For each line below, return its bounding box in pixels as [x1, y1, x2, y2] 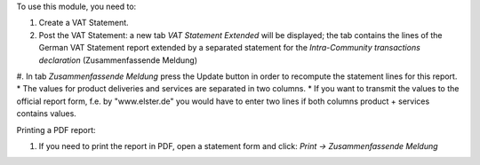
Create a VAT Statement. [38, 18, 129, 28]
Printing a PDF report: [16, 124, 97, 135]
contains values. [16, 108, 77, 119]
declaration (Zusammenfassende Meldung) [38, 54, 197, 66]
